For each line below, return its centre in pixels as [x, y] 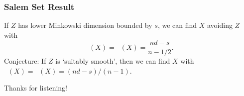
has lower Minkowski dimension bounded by [85, 25]
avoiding [220, 25]
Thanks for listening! [36, 87]
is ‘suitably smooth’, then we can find [113, 61]
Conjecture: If [25, 61]
